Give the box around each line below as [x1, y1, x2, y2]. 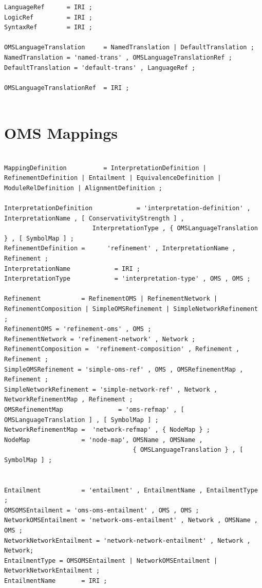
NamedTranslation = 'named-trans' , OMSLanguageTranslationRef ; [4, 53, 232, 61]
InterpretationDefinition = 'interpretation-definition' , [4, 205, 251, 212]
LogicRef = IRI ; [4, 13, 92, 21]
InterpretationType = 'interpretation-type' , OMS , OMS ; [4, 275, 251, 283]
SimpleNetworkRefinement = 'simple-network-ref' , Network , [4, 385, 218, 393]
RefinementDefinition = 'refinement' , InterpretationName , [4, 245, 236, 252]
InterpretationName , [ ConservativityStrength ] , [4, 214, 184, 222]
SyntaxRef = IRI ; [4, 24, 92, 31]
